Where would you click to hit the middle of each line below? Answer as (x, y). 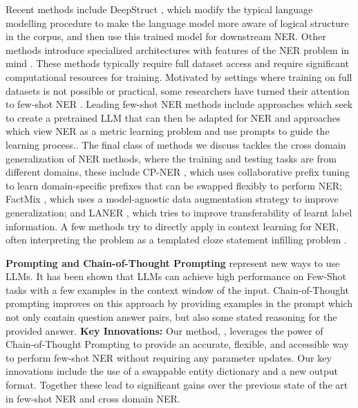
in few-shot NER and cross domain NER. (93, 398)
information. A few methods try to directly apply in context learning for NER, (172, 226)
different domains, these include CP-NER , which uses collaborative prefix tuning (178, 172)
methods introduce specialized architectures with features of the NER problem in (178, 49)
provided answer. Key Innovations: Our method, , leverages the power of (164, 330)
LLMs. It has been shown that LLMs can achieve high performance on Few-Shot (176, 276)
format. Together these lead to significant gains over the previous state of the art (177, 385)
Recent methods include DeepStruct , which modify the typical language (159, 9)
